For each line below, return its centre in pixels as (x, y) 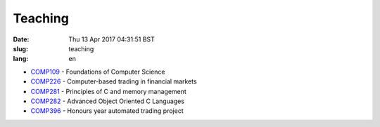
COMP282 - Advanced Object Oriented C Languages (107, 101)
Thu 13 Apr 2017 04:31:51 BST (112, 39)
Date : (21, 39)
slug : (20, 48)
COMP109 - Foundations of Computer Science (98, 72)
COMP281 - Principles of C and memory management (108, 91)
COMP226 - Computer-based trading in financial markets (114, 81)
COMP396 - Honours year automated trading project (107, 111)
